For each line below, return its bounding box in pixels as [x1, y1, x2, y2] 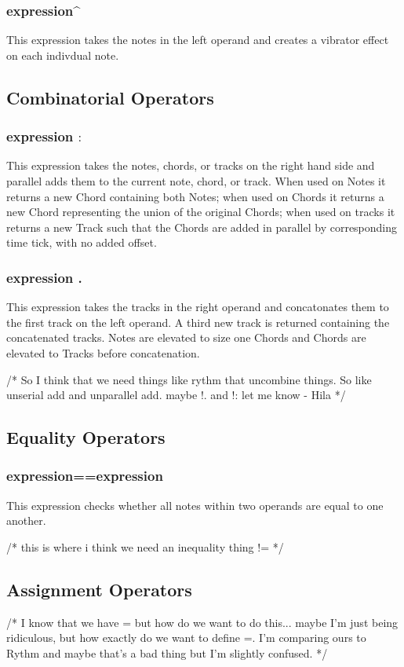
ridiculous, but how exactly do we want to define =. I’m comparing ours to [6, 629, 366, 646]
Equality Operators [6, 425, 166, 449]
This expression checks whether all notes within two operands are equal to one [6, 497, 384, 513]
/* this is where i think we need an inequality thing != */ [6, 538, 284, 555]
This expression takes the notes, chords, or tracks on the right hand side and [6, 157, 375, 174]
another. [6, 512, 46, 529]
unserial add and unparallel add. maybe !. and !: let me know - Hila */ [6, 387, 346, 403]
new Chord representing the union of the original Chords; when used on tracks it [6, 203, 395, 220]
